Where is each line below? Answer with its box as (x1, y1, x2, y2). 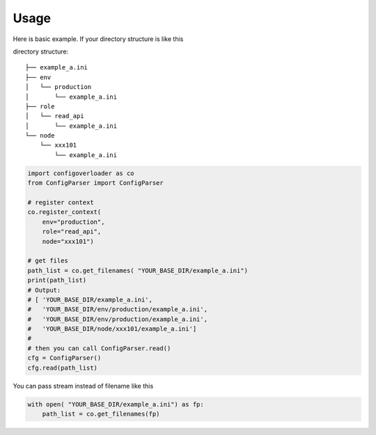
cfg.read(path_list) (27, 363, 97, 372)
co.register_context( (27, 208, 102, 216)
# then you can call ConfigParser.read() (27, 344, 171, 352)
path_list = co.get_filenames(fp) (42, 410, 160, 418)
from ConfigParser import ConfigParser (27, 179, 164, 187)
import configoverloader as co (27, 169, 135, 177)
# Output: (27, 286, 61, 294)
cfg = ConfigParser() (27, 354, 102, 362)
